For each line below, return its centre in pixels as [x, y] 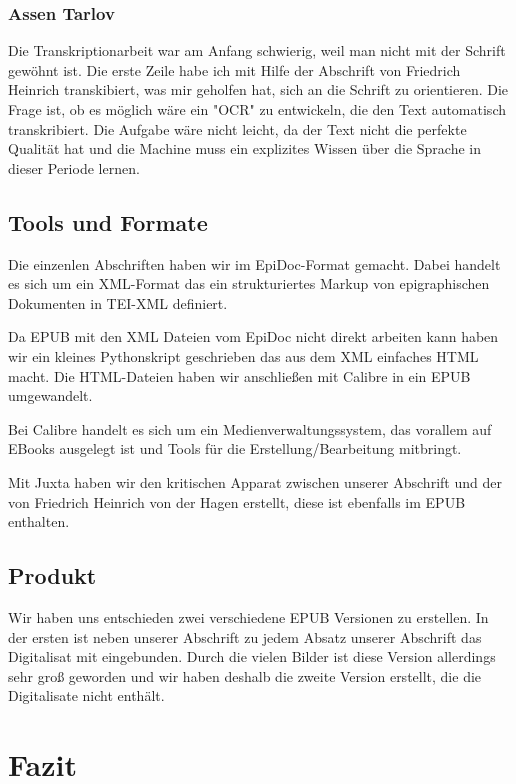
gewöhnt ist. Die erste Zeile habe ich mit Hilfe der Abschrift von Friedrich [234, 69]
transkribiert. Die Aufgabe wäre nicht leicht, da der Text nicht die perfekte [237, 128]
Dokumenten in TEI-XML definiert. [118, 302]
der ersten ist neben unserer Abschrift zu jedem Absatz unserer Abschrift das [245, 636]
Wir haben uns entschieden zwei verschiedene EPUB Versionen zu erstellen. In [248, 616]
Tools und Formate [108, 221]
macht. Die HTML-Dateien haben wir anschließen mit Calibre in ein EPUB [239, 375]
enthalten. [39, 521]
